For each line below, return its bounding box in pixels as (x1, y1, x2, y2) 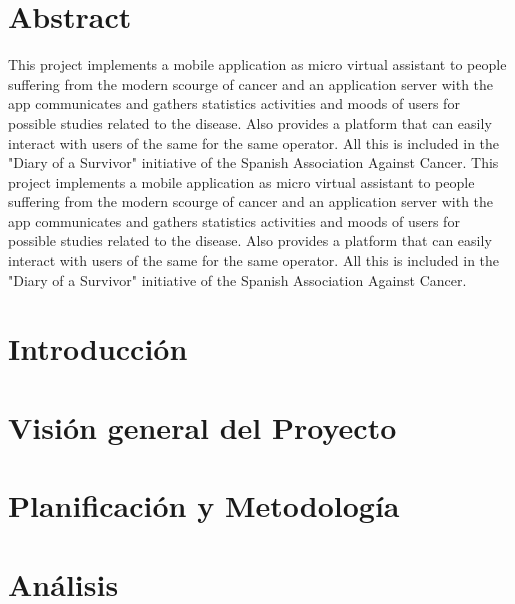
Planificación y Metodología (8, 485, 400, 526)
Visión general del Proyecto (8, 406, 397, 447)
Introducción (8, 328, 188, 369)
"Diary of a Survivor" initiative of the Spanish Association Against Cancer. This (8, 152, 499, 173)
